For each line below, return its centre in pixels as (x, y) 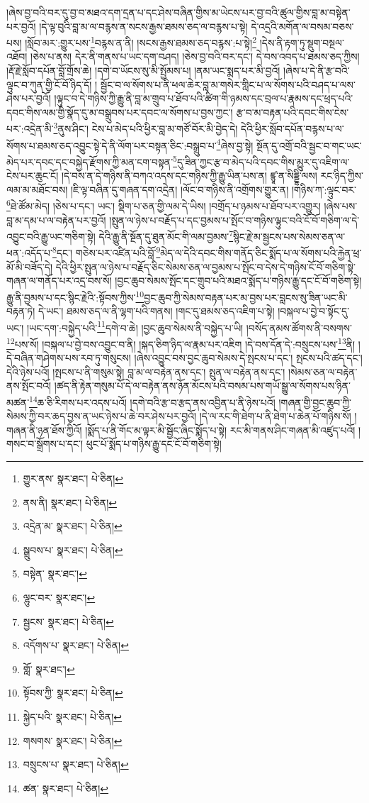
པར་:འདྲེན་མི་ (30, 129)
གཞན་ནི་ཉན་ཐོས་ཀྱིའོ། (44, 430)
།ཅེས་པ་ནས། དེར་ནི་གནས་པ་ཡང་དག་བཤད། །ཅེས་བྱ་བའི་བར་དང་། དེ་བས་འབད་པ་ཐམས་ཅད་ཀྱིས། (195, 56)
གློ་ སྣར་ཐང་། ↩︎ (49, 669)
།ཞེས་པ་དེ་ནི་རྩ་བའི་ (316, 71)
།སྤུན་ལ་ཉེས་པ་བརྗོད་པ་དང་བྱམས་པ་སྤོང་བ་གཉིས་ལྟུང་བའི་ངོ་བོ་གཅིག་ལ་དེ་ (234, 220)
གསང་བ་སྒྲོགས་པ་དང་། (45, 444)
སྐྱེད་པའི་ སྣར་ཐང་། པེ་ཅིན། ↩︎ (73, 716)
